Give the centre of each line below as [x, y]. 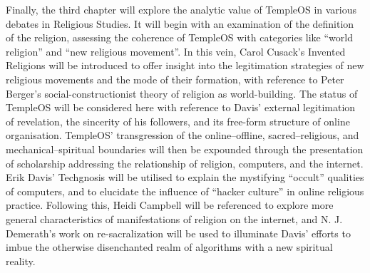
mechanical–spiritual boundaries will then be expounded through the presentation [185, 149]
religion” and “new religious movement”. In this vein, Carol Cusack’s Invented [176, 51]
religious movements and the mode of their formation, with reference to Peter [175, 79]
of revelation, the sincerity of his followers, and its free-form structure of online [178, 121]
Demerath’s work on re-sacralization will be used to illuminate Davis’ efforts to [178, 233]
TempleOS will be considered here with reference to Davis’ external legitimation [181, 107]
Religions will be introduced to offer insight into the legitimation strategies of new [185, 65]
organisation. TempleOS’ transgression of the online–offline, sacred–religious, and [183, 135]
